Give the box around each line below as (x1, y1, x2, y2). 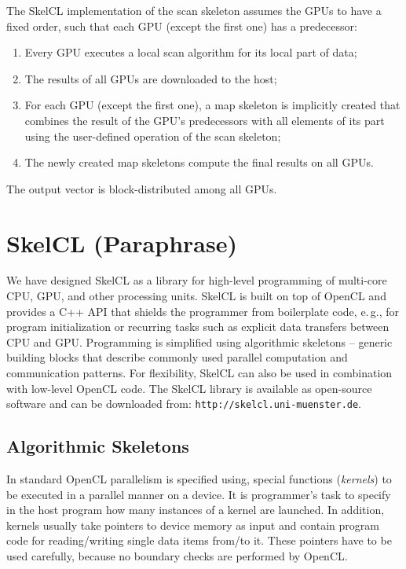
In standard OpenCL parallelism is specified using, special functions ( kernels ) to (6, 471, 392, 487)
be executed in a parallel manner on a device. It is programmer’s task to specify (6, 486, 391, 502)
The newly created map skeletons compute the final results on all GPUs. (24, 154, 374, 171)
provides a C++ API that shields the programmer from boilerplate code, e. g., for (6, 303, 400, 319)
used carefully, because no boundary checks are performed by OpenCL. (6, 548, 348, 564)
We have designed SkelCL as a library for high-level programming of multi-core (6, 272, 387, 288)
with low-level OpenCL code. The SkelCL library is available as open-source (6, 380, 372, 396)
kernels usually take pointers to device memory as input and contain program (6, 516, 379, 533)
